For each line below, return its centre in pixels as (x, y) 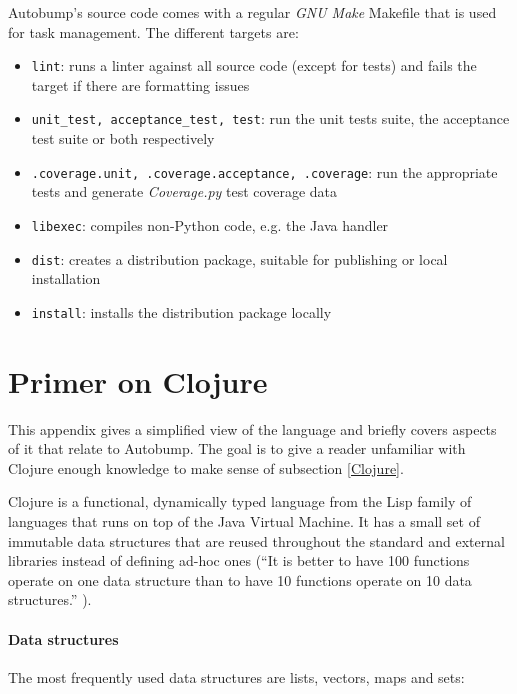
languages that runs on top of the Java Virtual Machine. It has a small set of (244, 521)
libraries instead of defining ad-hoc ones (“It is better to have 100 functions (239, 560)
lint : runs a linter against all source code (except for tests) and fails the (254, 65)
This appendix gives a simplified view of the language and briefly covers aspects (252, 428)
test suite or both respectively (123, 138)
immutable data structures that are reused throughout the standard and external (256, 540)
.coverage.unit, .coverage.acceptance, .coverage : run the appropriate (264, 171)
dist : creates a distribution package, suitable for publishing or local (239, 258)
